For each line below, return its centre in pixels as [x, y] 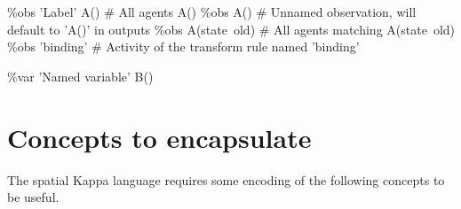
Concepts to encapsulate [159, 137]
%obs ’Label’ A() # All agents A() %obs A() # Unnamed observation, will [212, 12]
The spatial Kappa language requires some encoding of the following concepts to [226, 179]
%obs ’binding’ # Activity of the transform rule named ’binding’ [183, 46]
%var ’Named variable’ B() [80, 76]
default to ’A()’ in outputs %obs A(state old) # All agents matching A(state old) [231, 29]
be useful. [33, 197]
